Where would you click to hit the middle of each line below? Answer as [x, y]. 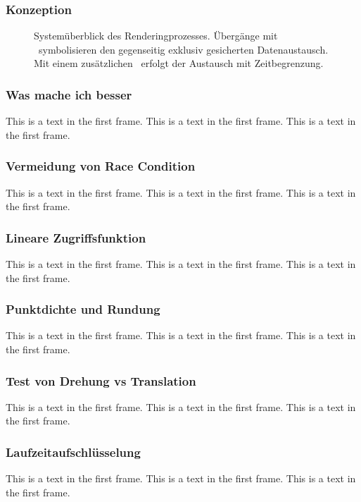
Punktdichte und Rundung [83, 309]
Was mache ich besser [69, 94]
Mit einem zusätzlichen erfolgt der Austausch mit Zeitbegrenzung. [179, 63]
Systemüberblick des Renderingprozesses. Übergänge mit [156, 36]
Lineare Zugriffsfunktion [76, 237]
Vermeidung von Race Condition [101, 166]
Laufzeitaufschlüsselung [73, 452]
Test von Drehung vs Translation [101, 380]
